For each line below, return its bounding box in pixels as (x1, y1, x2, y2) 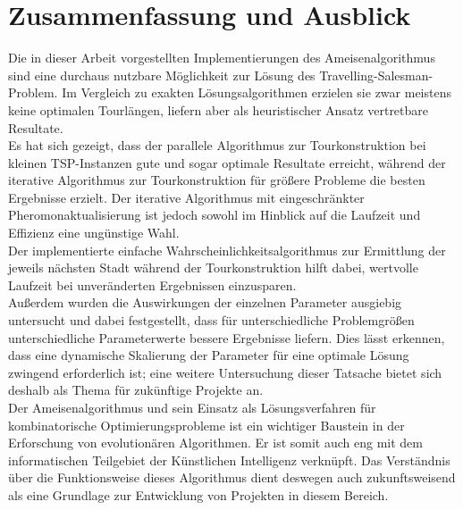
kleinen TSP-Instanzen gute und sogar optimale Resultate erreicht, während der (8, 153, 446, 171)
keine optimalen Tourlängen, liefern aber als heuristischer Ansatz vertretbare (8, 100, 429, 119)
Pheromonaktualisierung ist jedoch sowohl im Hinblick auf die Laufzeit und (8, 205, 421, 224)
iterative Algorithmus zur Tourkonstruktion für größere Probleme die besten (8, 171, 425, 189)
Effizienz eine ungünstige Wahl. (8, 223, 180, 242)
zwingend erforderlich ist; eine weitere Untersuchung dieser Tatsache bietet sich (8, 363, 442, 381)
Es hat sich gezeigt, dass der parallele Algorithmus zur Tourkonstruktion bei (8, 136, 426, 155)
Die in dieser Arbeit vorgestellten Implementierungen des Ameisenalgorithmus (8, 48, 435, 67)
